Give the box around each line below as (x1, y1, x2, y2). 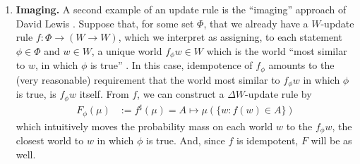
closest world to (16, 133, 84, 148)
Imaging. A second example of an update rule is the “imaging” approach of (16, 2, 347, 16)
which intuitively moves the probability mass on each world (16, 118, 273, 133)
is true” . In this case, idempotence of (90, 58, 253, 72)
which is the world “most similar (206, 43, 347, 58)
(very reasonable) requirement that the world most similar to (16, 72, 280, 87)
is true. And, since (146, 133, 225, 148)
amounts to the (268, 58, 335, 72)
